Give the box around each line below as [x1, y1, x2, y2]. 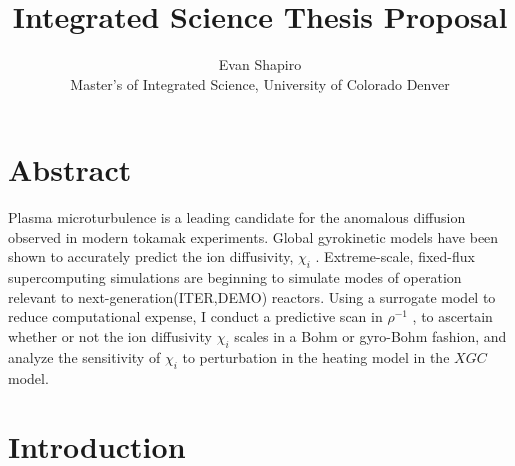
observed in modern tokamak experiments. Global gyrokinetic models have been [8, 226, 499, 247]
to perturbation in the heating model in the [182, 346, 450, 367]
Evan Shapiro [218, 54, 302, 75]
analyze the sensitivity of [8, 346, 161, 367]
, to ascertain [412, 306, 493, 327]
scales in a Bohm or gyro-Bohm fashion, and [234, 326, 507, 347]
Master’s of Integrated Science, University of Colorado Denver [70, 73, 450, 94]
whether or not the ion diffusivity [8, 326, 212, 347]
